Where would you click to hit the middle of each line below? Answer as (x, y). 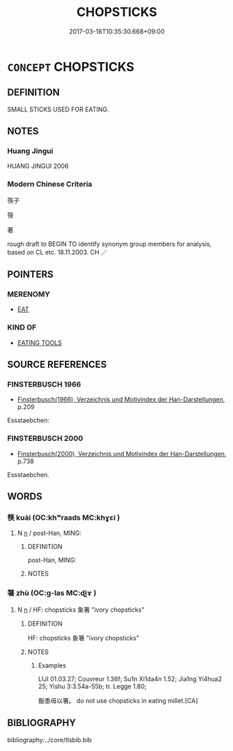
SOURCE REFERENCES (57, 365)
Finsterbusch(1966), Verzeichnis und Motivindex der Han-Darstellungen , (121, 400)
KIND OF (22, 327)
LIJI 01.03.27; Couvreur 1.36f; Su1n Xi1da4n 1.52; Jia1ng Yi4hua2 (130, 679)
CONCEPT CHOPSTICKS (71, 67)
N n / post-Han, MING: (49, 533)
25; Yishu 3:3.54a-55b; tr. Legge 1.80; (93, 686)
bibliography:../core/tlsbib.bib (50, 740)
